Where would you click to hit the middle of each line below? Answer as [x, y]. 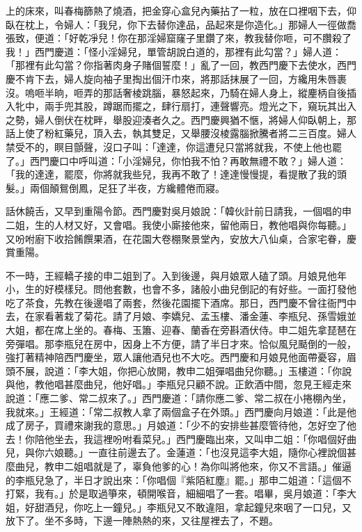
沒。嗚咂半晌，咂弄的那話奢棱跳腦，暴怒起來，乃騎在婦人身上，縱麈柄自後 [176, 92]
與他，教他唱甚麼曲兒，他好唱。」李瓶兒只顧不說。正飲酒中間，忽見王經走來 [179, 384]
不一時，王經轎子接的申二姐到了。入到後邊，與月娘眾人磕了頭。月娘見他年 [176, 275]
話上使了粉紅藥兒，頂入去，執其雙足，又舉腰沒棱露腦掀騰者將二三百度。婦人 [181, 133]
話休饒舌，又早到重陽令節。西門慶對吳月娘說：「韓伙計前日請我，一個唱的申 [179, 211]
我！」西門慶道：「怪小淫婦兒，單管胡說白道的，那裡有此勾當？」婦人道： [174, 51]
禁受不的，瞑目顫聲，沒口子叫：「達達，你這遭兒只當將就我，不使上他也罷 [174, 146]
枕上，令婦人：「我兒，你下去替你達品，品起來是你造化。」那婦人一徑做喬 [190, 24]
